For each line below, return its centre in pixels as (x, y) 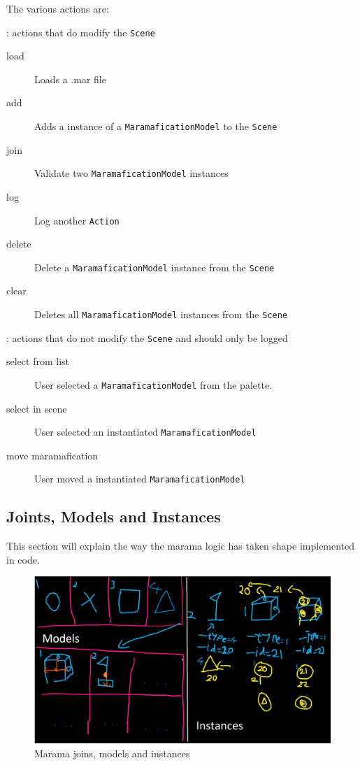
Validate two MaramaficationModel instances (131, 173)
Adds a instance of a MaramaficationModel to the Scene (156, 126)
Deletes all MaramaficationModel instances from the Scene (161, 314)
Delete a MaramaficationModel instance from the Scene (154, 267)
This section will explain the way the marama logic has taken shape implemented (181, 546)
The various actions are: (58, 8)
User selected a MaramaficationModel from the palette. (153, 384)
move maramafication (52, 455)
